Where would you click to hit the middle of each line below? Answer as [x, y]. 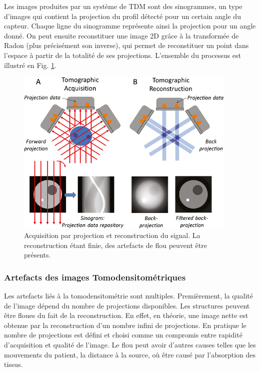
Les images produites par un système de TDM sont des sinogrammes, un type [123, 6]
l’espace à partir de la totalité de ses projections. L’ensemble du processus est [122, 55]
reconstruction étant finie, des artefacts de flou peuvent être [115, 245]
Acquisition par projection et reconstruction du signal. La [112, 235]
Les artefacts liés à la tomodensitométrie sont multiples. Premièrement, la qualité [128, 296]
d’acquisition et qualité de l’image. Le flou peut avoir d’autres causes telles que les [130, 345]
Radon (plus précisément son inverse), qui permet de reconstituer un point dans [126, 45]
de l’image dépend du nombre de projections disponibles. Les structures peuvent [127, 305]
